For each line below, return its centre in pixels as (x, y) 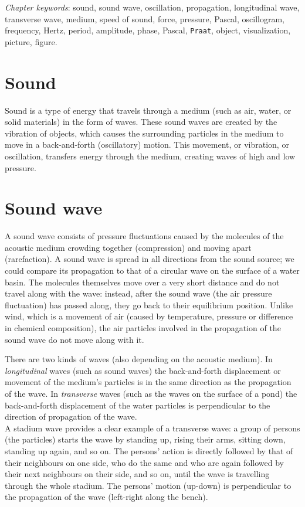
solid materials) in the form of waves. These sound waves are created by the (141, 122)
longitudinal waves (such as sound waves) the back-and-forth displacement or (143, 370)
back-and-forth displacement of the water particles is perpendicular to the (138, 405)
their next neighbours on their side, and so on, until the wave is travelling (137, 474)
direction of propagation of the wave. (71, 416)
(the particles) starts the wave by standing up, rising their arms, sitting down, (145, 439)
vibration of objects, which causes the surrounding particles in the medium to (144, 133)
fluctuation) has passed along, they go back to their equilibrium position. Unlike (149, 304)
